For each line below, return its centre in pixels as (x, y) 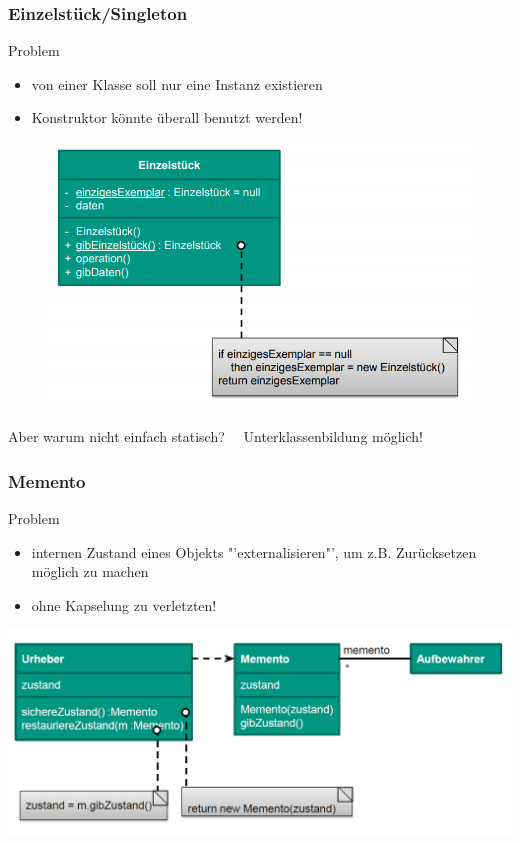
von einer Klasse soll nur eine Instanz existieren (177, 83)
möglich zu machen (90, 571)
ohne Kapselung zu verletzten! (124, 604)
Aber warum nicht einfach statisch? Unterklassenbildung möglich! (215, 436)
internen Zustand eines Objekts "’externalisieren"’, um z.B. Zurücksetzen (254, 551)
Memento (47, 480)
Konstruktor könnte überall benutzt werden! (167, 117)
